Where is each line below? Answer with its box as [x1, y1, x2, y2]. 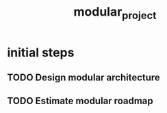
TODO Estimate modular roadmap [7, 95, 153, 106]
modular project [73, 4, 157, 22]
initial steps [7, 45, 75, 60]
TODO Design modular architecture [7, 72, 161, 84]
